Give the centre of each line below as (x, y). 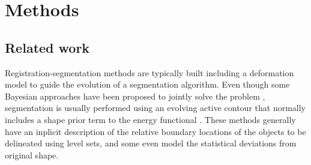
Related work (47, 47)
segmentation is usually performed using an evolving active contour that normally (155, 108)
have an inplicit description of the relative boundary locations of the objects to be (155, 131)
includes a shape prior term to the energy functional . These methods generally (150, 119)
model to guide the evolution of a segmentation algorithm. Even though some (147, 84)
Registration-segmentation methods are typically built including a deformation (149, 72)
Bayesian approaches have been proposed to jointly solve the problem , (135, 96)
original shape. (32, 154)
